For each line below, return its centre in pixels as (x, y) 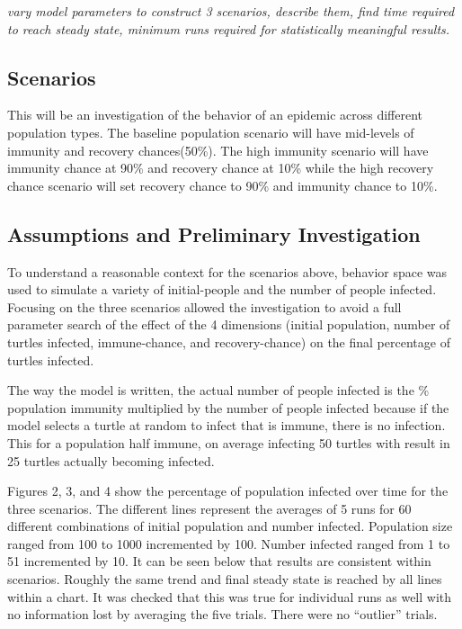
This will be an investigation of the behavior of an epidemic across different (215, 115)
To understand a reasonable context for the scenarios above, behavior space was (227, 271)
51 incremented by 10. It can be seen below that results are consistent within (219, 561)
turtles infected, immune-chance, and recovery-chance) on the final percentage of (229, 341)
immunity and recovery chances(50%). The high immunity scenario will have (218, 150)
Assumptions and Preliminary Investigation (214, 234)
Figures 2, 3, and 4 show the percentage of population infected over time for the (228, 491)
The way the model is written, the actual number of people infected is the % (218, 390)
